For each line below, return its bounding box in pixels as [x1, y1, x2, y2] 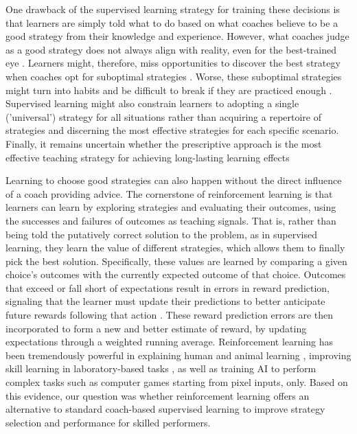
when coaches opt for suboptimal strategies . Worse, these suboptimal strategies [5, 69, 342, 83]
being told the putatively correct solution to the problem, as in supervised [5, 227, 317, 241]
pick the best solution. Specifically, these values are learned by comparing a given [5, 253, 347, 268]
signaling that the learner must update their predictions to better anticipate [5, 294, 325, 308]
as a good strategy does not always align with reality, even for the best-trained [5, 42, 336, 56]
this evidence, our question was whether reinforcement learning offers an [5, 388, 310, 402]
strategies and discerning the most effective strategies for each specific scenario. [5, 123, 339, 137]
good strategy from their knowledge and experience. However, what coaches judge [5, 29, 349, 43]
